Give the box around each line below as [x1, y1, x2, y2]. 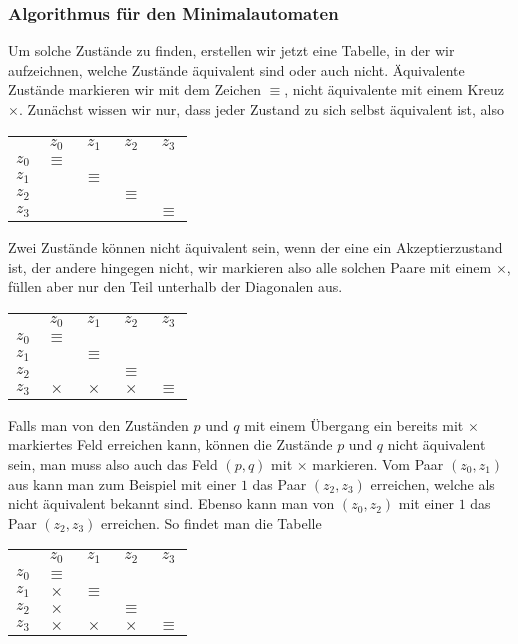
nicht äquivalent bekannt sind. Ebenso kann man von [8, 493, 335, 514]
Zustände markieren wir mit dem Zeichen [8, 79, 261, 100]
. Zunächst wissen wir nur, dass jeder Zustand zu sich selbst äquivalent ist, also [18, 99, 505, 119]
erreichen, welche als [370, 473, 495, 494]
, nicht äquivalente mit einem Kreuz [284, 79, 505, 100]
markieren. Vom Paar [312, 453, 444, 474]
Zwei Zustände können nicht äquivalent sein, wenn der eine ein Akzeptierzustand [8, 237, 503, 258]
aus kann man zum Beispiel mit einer [8, 473, 237, 494]
